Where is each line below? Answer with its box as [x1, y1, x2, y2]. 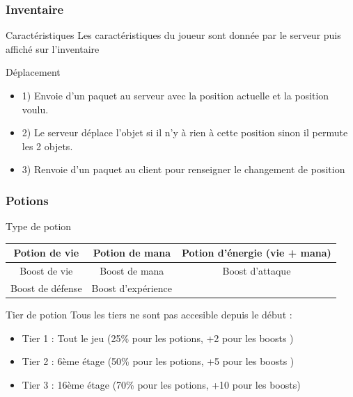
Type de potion [6, 219, 72, 234]
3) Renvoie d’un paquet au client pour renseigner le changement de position [22, 162, 345, 177]
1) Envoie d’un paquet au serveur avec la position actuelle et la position [22, 88, 329, 102]
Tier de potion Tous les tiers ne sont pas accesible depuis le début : [6, 307, 292, 322]
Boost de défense [10, 280, 82, 295]
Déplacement [6, 65, 61, 79]
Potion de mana [93, 245, 171, 260]
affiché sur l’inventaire [6, 41, 100, 56]
